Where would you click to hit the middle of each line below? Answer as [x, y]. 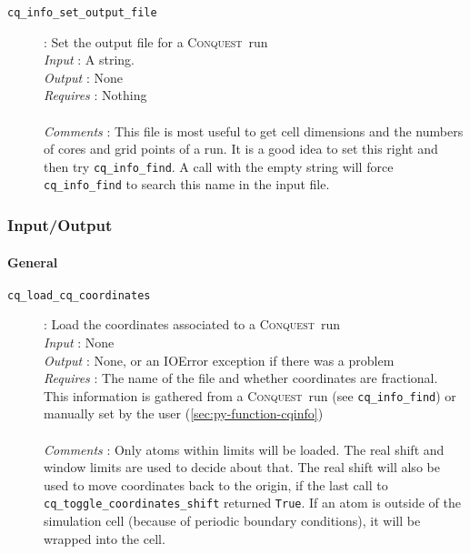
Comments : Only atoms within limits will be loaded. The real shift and [244, 449]
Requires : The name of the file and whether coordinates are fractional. [241, 378]
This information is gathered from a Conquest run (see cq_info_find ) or [250, 395]
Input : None [79, 342]
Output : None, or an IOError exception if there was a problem [219, 360]
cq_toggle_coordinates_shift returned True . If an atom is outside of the [253, 503]
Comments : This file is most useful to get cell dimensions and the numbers [254, 131]
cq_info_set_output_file [82, 13]
